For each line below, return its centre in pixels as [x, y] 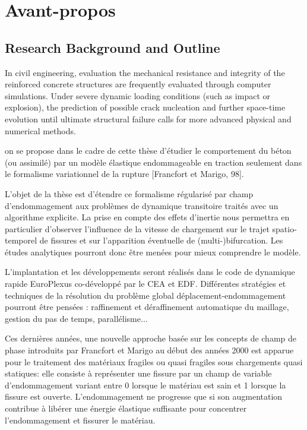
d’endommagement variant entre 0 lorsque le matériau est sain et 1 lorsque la [145, 385]
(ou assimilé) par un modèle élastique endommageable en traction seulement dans [153, 162]
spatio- [284, 228]
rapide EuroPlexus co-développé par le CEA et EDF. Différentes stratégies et [145, 284]
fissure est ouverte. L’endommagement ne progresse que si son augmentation [144, 396]
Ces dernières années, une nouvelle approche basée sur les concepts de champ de [151, 338]
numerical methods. [40, 130]
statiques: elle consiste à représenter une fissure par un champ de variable [138, 373]
